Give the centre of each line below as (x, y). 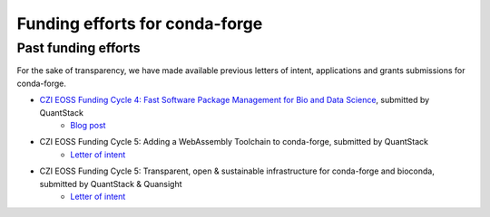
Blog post (88, 125)
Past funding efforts (78, 48)
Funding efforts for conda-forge (140, 24)
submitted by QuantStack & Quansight (111, 184)
